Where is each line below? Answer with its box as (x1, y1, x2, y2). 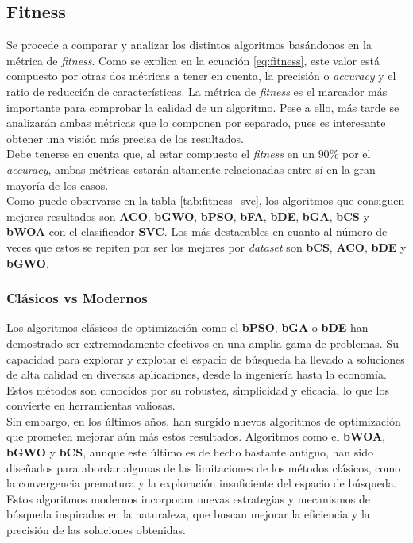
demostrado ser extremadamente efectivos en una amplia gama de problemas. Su (6, 334, 399, 351)
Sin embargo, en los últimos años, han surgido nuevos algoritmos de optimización (6, 412, 401, 429)
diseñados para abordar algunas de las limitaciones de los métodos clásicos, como (6, 459, 401, 476)
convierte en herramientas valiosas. (6, 397, 176, 414)
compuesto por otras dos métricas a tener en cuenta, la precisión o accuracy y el (6, 67, 396, 84)
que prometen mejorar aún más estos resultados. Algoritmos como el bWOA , (6, 428, 385, 445)
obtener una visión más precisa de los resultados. (6, 129, 244, 146)
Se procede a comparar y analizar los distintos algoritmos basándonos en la (6, 37, 372, 53)
